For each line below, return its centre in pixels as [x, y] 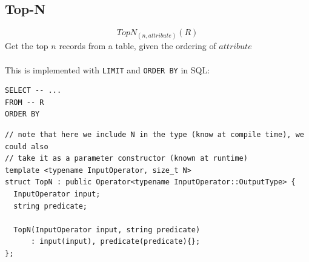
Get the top [27, 46]
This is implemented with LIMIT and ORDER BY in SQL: [108, 69]
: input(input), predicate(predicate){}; [115, 242]
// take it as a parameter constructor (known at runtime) [126, 159]
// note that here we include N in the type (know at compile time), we [154, 135]
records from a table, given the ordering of [138, 46]
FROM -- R [25, 102]
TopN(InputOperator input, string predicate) [107, 230]
